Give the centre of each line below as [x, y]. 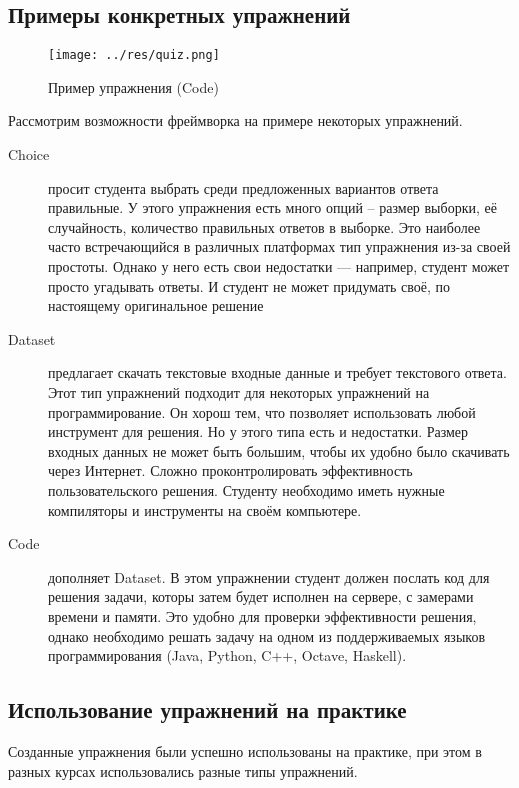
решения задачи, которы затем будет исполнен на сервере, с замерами [261, 596]
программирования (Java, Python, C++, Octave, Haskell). [227, 655]
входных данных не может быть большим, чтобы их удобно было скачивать [279, 450]
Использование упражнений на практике [207, 709]
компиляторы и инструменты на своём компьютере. [205, 509]
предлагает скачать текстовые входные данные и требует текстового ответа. [277, 372]
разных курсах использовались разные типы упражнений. [183, 770]
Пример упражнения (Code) [133, 86]
